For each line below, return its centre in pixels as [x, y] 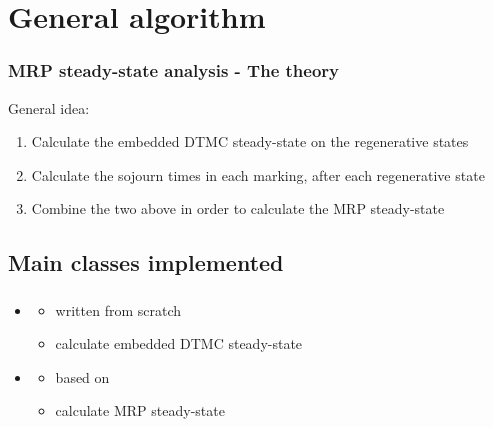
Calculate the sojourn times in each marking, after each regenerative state [258, 174]
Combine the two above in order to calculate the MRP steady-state [238, 208]
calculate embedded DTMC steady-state [179, 343]
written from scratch [118, 309]
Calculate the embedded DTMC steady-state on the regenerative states [250, 141]
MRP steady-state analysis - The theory [174, 70]
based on [82, 376]
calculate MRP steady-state [140, 410]
